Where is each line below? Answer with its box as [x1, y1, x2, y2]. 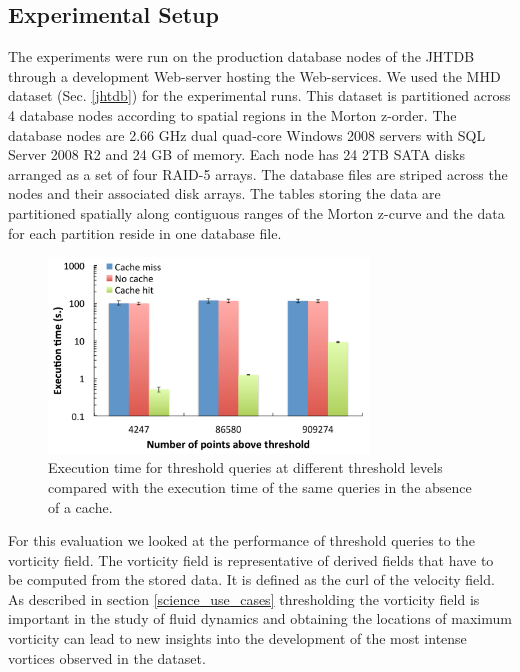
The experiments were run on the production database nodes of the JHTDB [8, 46, 475, 67]
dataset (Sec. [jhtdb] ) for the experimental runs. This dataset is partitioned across [8, 85, 511, 106]
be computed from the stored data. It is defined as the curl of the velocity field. [8, 569, 495, 590]
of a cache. [48, 496, 113, 517]
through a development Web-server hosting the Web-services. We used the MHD [8, 65, 501, 86]
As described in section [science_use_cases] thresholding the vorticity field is [8, 588, 480, 609]
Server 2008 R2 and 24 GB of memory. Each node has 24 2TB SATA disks [8, 144, 465, 165]
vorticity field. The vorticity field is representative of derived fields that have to [8, 549, 494, 570]
